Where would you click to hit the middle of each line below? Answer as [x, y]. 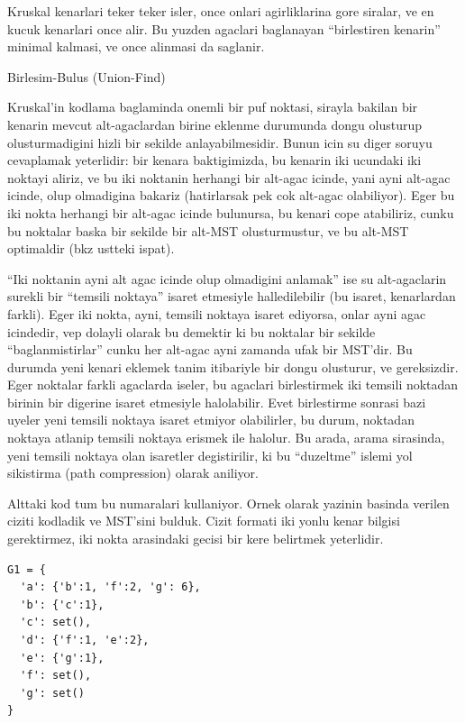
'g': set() [52, 693]
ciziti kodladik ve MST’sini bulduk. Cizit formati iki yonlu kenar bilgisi [204, 521]
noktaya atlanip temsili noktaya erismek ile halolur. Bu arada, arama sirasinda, [226, 438]
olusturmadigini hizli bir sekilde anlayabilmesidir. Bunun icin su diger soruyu [220, 142]
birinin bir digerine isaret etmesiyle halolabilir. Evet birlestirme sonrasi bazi [217, 402]
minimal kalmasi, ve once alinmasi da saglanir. [136, 46]
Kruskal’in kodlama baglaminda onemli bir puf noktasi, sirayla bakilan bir [213, 107]
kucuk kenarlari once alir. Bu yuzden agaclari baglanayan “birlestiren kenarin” [224, 28]
